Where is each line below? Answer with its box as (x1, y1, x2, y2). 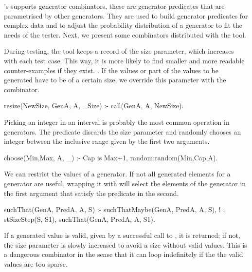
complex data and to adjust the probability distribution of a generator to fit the (4, 20, 242, 30)
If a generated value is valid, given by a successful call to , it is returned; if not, (4, 230, 240, 240)
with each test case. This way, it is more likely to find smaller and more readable (4, 55, 245, 65)
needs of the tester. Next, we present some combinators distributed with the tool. (4, 29, 246, 39)
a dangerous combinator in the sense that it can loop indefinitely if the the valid (4, 249, 243, 259)
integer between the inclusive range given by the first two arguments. (4, 136, 210, 146)
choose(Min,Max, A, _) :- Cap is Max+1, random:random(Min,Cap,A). (4, 152, 218, 162)
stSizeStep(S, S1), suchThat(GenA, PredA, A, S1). (4, 214, 155, 224)
